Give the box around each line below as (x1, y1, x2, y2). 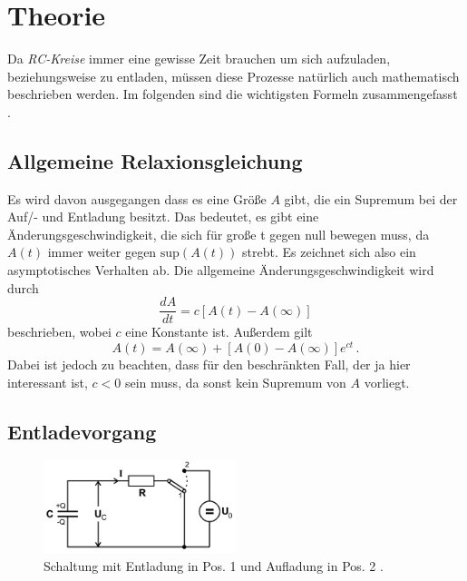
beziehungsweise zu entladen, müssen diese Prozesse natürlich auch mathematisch (7, 66, 460, 85)
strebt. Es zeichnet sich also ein (242, 242, 416, 261)
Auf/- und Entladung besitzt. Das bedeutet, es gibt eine (7, 207, 319, 226)
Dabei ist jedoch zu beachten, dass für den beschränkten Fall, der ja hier (7, 355, 411, 373)
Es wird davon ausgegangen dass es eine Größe (7, 189, 267, 208)
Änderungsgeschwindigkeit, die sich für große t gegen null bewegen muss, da (7, 224, 430, 243)
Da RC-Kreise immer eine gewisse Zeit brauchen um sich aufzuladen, (7, 49, 391, 68)
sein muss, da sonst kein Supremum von (124, 372, 346, 391)
